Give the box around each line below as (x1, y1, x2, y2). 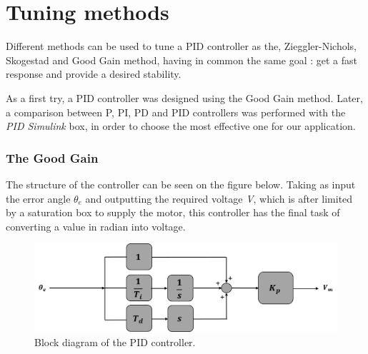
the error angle (6, 191, 71, 206)
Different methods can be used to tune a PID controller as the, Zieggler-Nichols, (6, 39, 357, 54)
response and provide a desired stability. (6, 66, 181, 81)
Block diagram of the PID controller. (34, 334, 196, 349)
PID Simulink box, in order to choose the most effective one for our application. (6, 118, 356, 133)
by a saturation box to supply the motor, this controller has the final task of (6, 205, 340, 220)
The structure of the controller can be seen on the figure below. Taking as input (6, 176, 356, 191)
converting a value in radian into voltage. (6, 218, 186, 233)
